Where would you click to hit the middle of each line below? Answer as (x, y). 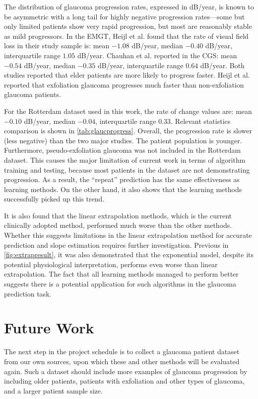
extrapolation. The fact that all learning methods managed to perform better (121, 274)
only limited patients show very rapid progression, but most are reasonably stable (128, 26)
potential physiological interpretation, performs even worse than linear (111, 264)
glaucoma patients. (32, 94)
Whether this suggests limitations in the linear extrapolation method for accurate (128, 235)
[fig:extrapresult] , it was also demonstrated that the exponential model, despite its (129, 254)
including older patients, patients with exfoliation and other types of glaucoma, (124, 381)
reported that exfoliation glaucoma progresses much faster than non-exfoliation (124, 84)
